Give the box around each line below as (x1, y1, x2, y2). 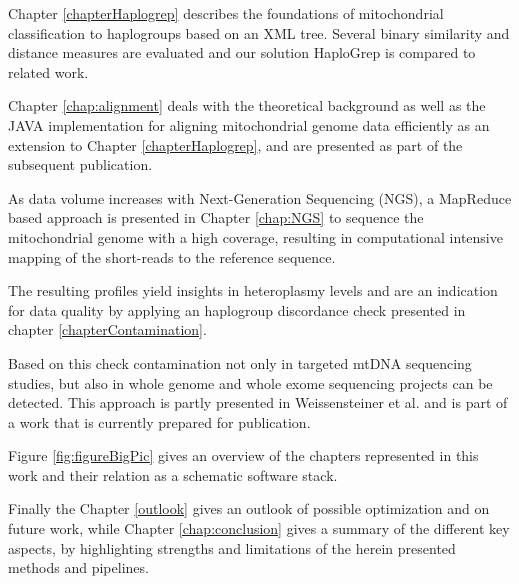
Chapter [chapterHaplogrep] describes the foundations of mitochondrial (8, 3, 444, 23)
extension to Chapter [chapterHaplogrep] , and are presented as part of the (8, 134, 463, 155)
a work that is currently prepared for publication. (8, 411, 311, 432)
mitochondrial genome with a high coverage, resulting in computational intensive (8, 226, 503, 247)
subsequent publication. (8, 154, 153, 175)
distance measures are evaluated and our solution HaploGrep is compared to (8, 42, 476, 63)
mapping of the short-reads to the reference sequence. (8, 246, 336, 267)
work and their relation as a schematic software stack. (8, 464, 338, 485)
